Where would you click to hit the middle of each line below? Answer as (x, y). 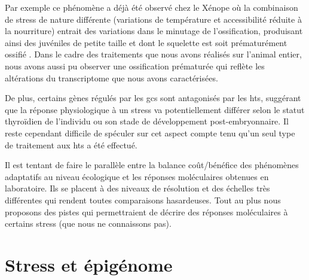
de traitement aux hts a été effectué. (71, 144)
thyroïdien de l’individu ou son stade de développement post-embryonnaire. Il (147, 121)
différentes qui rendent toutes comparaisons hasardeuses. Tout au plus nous (143, 200)
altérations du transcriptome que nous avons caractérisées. (111, 77)
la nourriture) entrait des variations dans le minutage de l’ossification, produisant (154, 31)
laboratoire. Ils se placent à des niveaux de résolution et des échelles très (137, 188)
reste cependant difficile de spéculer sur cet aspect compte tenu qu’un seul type (150, 133)
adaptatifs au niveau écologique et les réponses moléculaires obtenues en (137, 176)
